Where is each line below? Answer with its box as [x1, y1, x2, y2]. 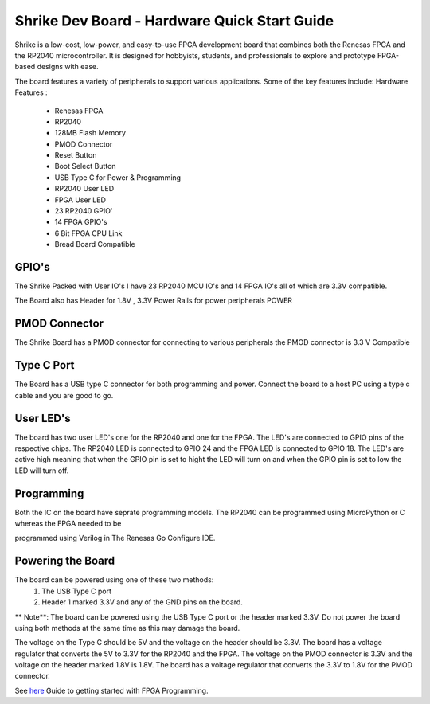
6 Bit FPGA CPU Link [54, 228, 123, 238]
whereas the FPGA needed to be [14, 518, 122, 529]
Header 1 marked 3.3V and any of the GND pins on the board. [41, 597, 243, 607]
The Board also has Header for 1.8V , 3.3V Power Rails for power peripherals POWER [14, 295, 293, 306]
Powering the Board [14, 554, 115, 568]
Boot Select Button [54, 162, 116, 171]
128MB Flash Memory [54, 128, 127, 138]
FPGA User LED [54, 195, 107, 205]
